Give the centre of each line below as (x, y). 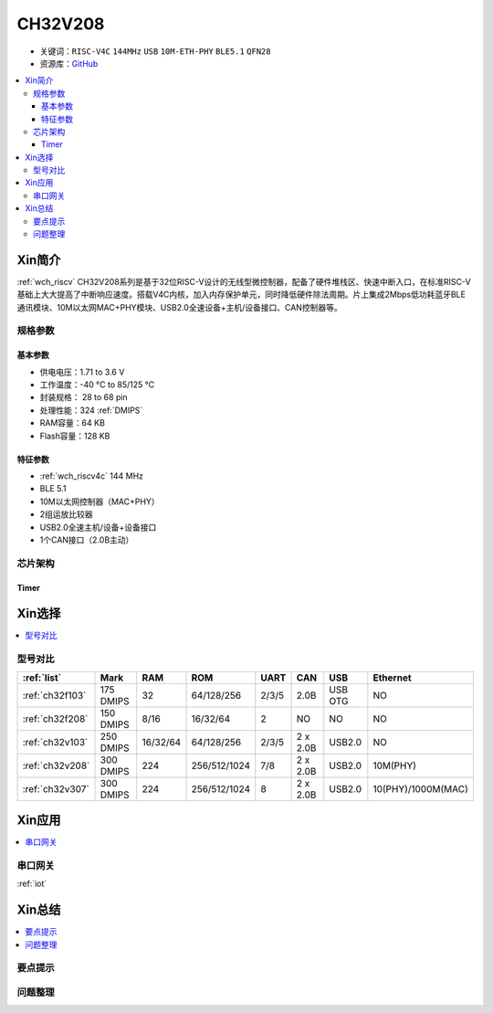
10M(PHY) (395, 765)
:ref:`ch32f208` (55, 719)
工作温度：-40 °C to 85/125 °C (97, 385)
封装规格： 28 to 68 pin (84, 397)
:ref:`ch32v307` (56, 788)
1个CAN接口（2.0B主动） (87, 540)
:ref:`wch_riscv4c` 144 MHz (92, 476)
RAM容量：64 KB (72, 423)
